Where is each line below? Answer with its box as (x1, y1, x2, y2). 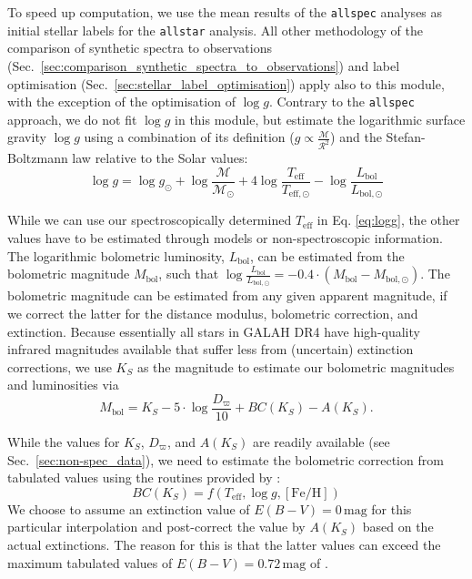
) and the (330, 127, 382, 147)
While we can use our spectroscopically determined (7, 210, 292, 229)
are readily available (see (253, 432, 390, 451)
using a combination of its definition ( (84, 127, 295, 147)
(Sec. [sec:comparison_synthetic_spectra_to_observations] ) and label (7, 56, 400, 75)
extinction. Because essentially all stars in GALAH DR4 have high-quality (7, 321, 420, 340)
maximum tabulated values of (7, 553, 173, 572)
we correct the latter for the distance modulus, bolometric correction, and (7, 303, 418, 322)
